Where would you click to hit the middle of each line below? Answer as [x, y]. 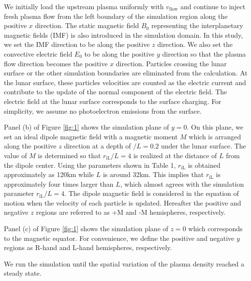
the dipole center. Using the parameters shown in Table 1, [90, 165]
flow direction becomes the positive [56, 63]
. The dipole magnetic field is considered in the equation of [152, 193]
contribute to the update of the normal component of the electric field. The [116, 92]
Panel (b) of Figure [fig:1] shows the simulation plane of [87, 127]
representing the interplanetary [197, 25]
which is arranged [215, 136]
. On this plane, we [215, 127]
